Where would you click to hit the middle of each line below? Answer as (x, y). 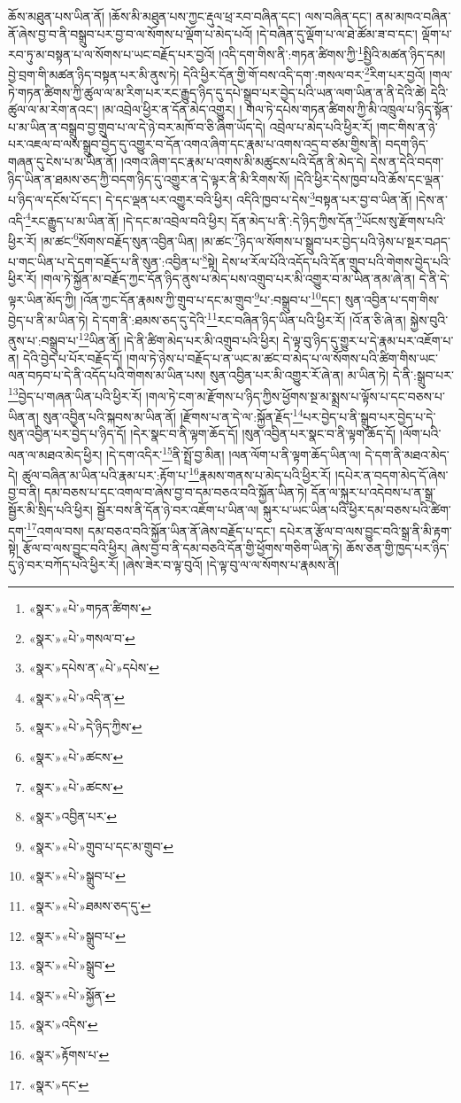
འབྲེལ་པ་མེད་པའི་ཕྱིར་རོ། (321, 126)
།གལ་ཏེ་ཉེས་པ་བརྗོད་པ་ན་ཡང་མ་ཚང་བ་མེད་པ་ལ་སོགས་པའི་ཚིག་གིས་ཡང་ (282, 357)
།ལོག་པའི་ (420, 434)
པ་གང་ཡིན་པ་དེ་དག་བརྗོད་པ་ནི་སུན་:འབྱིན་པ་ (105, 261)
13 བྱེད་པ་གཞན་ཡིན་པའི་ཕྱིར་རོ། (75, 394)
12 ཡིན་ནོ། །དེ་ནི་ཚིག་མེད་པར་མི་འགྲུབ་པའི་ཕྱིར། (179, 339)
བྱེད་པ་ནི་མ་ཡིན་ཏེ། (48, 319)
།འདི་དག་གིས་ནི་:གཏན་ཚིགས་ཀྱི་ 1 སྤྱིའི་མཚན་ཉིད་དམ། (332, 53)
